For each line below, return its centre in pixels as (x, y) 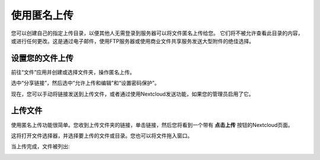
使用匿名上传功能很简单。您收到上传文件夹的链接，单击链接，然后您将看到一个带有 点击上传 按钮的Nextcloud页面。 (152, 125)
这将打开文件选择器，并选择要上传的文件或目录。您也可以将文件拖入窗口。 (102, 135)
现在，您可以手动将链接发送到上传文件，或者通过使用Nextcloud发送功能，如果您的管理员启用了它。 (132, 94)
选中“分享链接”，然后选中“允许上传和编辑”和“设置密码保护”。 (85, 83)
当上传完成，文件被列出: (41, 146)
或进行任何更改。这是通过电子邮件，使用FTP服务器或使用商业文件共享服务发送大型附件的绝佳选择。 (133, 41)
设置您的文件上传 (42, 58)
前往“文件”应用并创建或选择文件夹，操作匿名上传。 (73, 72)
